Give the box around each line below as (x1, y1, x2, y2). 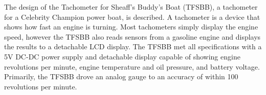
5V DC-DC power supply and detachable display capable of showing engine (4, 51, 240, 61)
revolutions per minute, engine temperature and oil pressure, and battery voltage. (4, 61, 260, 72)
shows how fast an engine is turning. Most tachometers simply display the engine (4, 21, 258, 32)
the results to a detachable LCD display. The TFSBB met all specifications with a (4, 41, 262, 52)
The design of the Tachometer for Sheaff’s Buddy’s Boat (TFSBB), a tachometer (4, 2, 258, 12)
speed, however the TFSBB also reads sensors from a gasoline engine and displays (4, 31, 261, 42)
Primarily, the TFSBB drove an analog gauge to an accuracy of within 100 (4, 71, 238, 82)
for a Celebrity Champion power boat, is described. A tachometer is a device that (4, 11, 260, 22)
